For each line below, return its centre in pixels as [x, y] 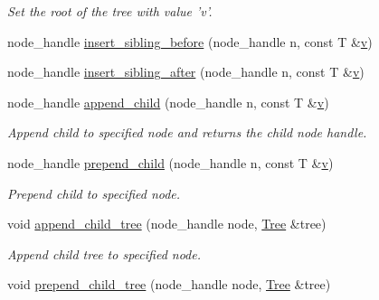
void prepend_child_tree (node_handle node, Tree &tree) [169, 284]
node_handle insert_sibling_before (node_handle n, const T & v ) [190, 41]
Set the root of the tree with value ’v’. [110, 11]
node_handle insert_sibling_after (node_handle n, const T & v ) [186, 72]
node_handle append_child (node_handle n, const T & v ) [168, 102]
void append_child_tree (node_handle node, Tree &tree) [167, 224]
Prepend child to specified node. [94, 193]
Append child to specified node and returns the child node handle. [187, 132]
